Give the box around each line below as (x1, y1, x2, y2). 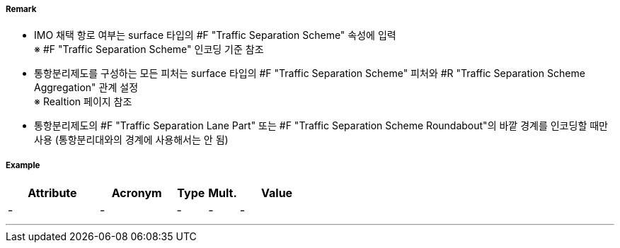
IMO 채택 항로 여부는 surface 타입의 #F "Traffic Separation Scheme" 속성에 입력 (34, 29, 396, 42)
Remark (6, 4, 37, 14)
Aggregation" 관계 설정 (34, 81, 139, 94)
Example (6, 160, 40, 170)
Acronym (111, 186, 162, 201)
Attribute (28, 186, 77, 201)
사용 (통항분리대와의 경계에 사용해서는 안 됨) (34, 134, 229, 146)
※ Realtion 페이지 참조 (34, 95, 132, 108)
